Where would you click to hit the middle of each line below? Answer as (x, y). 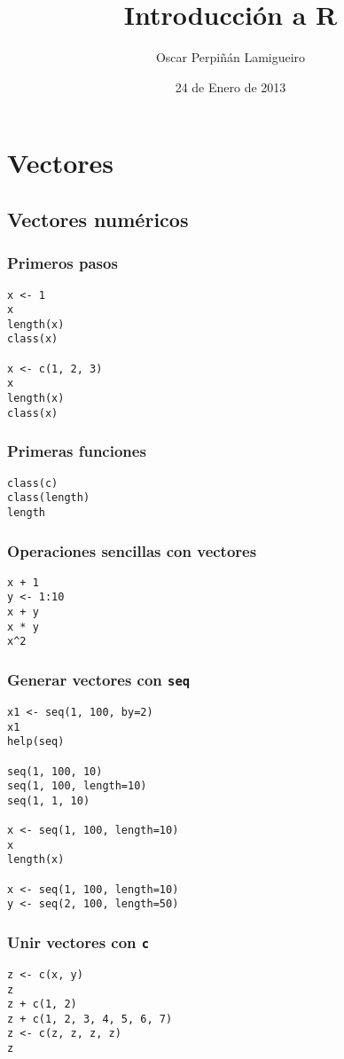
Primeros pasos (63, 263)
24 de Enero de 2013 (231, 86)
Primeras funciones (77, 451)
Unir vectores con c (78, 941)
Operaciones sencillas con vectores (132, 550)
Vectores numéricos (98, 219)
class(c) (33, 483)
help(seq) (36, 742)
